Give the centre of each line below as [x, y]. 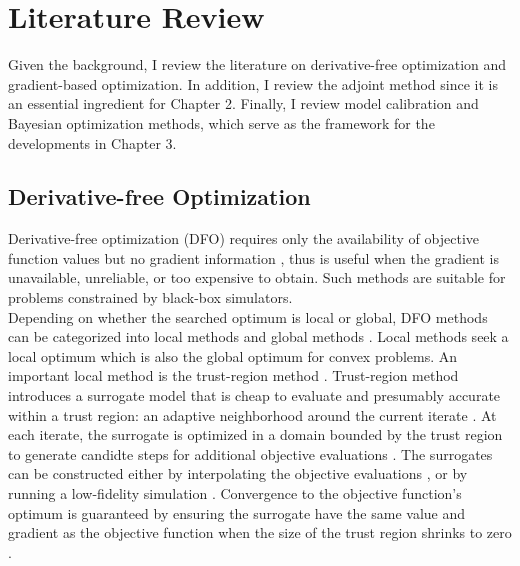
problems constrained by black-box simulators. [150, 297]
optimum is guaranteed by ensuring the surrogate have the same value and [237, 512]
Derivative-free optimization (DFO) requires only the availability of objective [244, 238]
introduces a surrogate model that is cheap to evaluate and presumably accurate [254, 395]
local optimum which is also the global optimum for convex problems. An [233, 355]
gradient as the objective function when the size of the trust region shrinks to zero [260, 532]
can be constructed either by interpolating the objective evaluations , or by [238, 473]
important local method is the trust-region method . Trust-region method [233, 375]
